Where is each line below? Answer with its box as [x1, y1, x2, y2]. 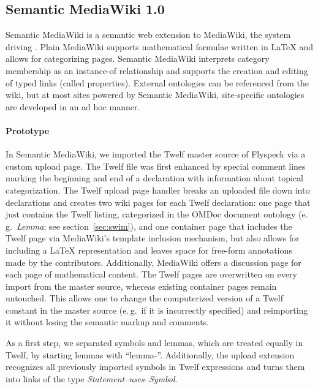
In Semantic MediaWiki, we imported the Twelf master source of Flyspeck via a [6, 148, 306, 161]
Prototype [6, 124, 50, 137]
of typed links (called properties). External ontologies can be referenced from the [6, 76, 309, 89]
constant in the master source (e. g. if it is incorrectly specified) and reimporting [6, 303, 308, 316]
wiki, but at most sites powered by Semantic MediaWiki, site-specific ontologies [6, 88, 305, 101]
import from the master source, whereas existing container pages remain [6, 279, 277, 292]
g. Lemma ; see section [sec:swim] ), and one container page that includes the [6, 219, 292, 232]
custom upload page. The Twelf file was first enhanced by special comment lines [6, 159, 306, 172]
